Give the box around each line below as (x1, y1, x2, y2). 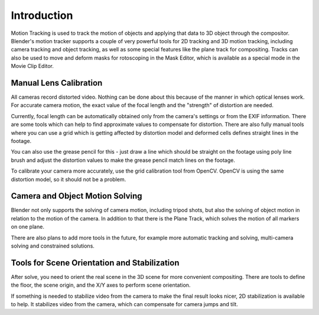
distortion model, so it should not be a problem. (11, 176, 126, 183)
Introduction (11, 9, 73, 22)
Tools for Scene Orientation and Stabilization (11, 258, 180, 268)
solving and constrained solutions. (11, 242, 95, 249)
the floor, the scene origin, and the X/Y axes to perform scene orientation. (11, 281, 191, 289)
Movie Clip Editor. (11, 63, 54, 70)
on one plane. (11, 223, 44, 230)
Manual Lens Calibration (11, 77, 103, 88)
